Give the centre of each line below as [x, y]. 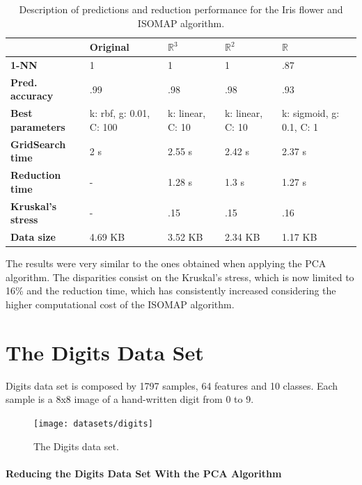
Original [109, 47]
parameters [38, 126]
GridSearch [38, 144]
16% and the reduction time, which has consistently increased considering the [171, 291]
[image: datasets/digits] [93, 423]
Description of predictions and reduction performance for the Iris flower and [181, 9]
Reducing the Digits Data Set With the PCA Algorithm [144, 473]
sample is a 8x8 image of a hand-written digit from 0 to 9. [130, 399]
